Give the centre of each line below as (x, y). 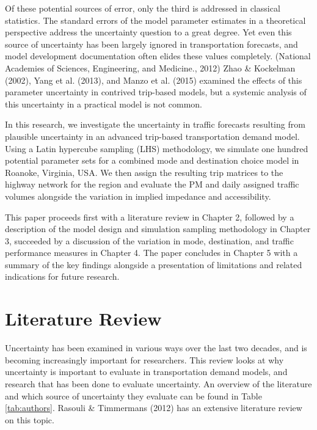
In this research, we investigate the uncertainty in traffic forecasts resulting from (155, 124)
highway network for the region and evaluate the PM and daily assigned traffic (152, 184)
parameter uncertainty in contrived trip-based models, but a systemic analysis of (156, 92)
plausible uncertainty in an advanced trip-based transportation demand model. (152, 136)
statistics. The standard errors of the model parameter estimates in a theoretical (155, 20)
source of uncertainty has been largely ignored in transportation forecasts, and (151, 44)
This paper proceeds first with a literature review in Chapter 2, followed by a (150, 217)
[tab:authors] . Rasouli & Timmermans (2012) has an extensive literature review (154, 408)
